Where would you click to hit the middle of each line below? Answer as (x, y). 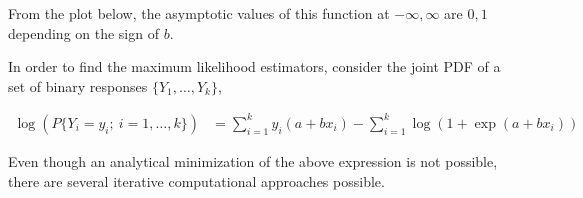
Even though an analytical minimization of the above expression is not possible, (253, 160)
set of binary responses (78, 85)
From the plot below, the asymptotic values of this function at (199, 13)
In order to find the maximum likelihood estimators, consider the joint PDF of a (254, 66)
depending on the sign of (83, 32)
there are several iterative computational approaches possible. (196, 180)
